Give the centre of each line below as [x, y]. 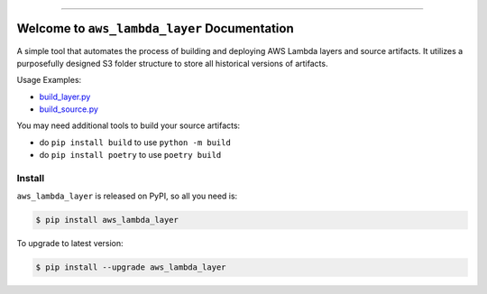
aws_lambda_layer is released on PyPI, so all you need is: [127, 196]
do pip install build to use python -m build [135, 142]
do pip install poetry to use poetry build [130, 155]
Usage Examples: [49, 80]
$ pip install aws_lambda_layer [107, 220]
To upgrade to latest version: [70, 243]
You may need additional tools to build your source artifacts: [129, 125]
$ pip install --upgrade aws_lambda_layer [131, 267]
